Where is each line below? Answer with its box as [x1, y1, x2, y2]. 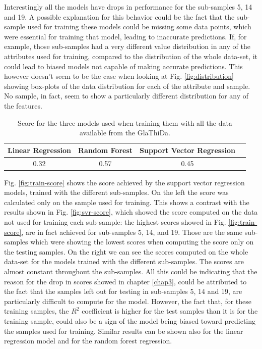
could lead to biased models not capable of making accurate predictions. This [4, 61, 243, 71]
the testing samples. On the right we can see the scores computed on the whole [4, 246, 248, 257]
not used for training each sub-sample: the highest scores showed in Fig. [4, 217, 226, 227]
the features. [4, 100, 42, 111]
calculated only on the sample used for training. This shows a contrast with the [4, 196, 249, 207]
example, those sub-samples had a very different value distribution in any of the [4, 41, 250, 52]
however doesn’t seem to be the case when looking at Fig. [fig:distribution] [4, 71, 234, 81]
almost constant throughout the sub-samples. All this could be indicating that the [4, 266, 257, 276]
